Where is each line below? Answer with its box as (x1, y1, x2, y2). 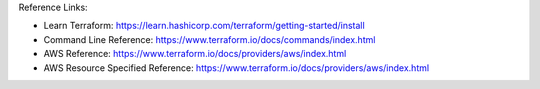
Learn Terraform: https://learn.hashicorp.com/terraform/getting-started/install (43, 20, 365, 32)
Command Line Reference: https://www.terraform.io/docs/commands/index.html (43, 33, 376, 45)
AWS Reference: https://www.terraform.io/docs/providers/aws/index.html (43, 48, 347, 60)
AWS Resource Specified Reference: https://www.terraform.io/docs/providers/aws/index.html (43, 61, 430, 74)
